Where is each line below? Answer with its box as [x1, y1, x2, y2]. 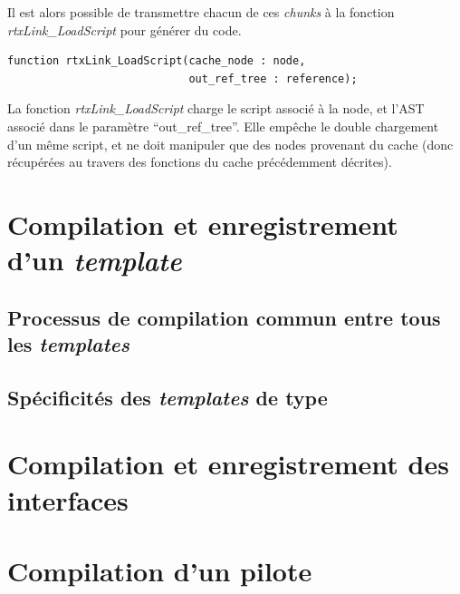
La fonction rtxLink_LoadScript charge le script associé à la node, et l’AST [7, 99, 425, 118]
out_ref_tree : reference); [188, 72, 358, 85]
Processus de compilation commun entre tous [7, 303, 441, 331]
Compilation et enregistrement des [7, 445, 449, 482]
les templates [7, 330, 129, 358]
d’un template [7, 241, 182, 279]
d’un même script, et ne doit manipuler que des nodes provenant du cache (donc [7, 134, 454, 153]
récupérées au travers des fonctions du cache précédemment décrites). [7, 152, 392, 171]
